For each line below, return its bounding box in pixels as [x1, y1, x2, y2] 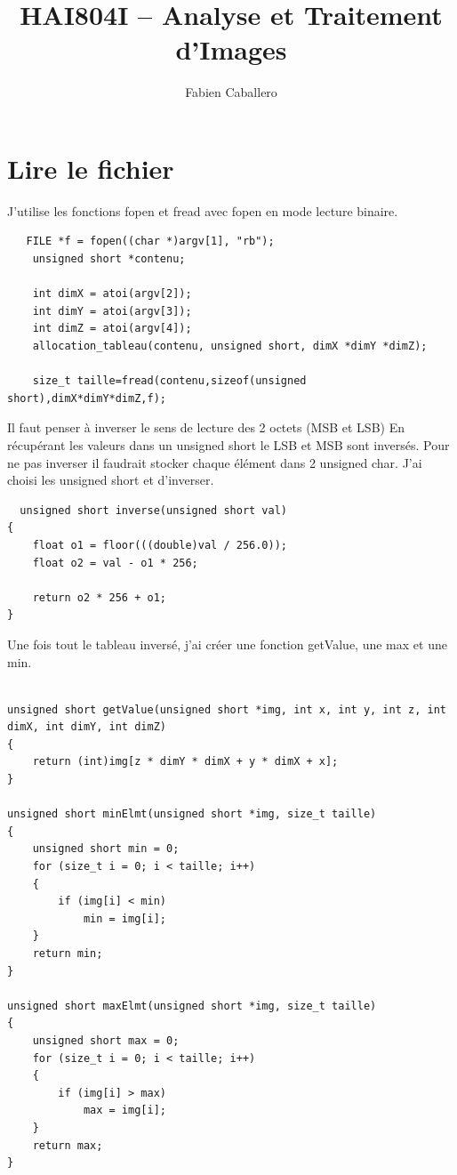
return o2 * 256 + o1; [32, 591, 166, 604]
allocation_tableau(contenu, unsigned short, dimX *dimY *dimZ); [32, 340, 428, 352]
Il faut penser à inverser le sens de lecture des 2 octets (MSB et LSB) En [7, 418, 405, 437]
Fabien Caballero [185, 83, 277, 101]
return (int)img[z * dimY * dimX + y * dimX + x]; [32, 755, 339, 769]
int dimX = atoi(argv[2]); [32, 287, 192, 301]
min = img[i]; [83, 912, 166, 925]
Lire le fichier [7, 149, 174, 186]
